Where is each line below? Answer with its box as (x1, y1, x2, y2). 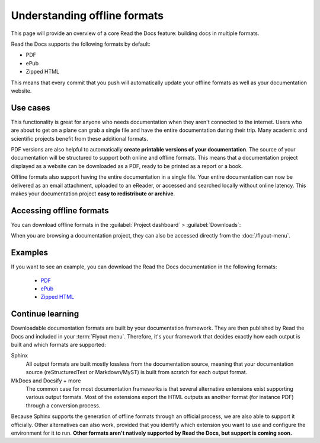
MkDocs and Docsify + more (11, 377, 81, 384)
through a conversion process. (25, 401, 101, 409)
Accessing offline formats (11, 205, 109, 216)
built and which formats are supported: (11, 341, 106, 348)
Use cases (11, 103, 50, 113)
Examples (11, 248, 49, 258)
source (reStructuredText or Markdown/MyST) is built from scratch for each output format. (25, 369, 248, 376)
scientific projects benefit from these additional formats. (11, 135, 148, 142)
